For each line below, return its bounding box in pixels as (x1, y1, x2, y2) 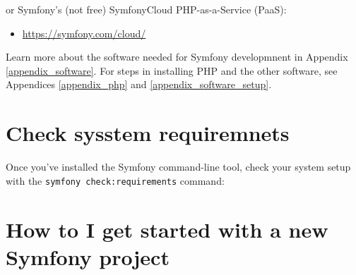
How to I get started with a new (6, 214, 328, 243)
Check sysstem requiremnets (6, 118, 290, 147)
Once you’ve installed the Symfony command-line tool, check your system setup (6, 159, 351, 174)
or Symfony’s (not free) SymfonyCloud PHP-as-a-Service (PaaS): (6, 2, 287, 16)
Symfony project (6, 242, 170, 271)
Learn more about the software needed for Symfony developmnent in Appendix (6, 49, 348, 64)
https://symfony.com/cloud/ (22, 25, 146, 40)
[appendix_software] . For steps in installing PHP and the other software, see (6, 63, 338, 78)
